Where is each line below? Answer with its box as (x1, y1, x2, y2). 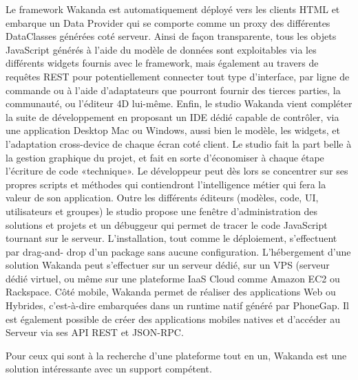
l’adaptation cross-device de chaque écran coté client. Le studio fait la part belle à (6, 136, 352, 150)
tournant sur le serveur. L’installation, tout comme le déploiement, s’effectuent (6, 231, 337, 245)
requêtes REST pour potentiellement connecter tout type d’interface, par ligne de (6, 69, 350, 83)
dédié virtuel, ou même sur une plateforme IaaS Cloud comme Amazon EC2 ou (6, 271, 340, 285)
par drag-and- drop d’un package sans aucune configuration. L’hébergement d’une (6, 244, 351, 258)
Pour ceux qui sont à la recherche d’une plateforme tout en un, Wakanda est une (6, 348, 347, 362)
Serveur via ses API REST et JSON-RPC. (6, 325, 184, 339)
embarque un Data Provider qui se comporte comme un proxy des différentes (6, 15, 330, 30)
